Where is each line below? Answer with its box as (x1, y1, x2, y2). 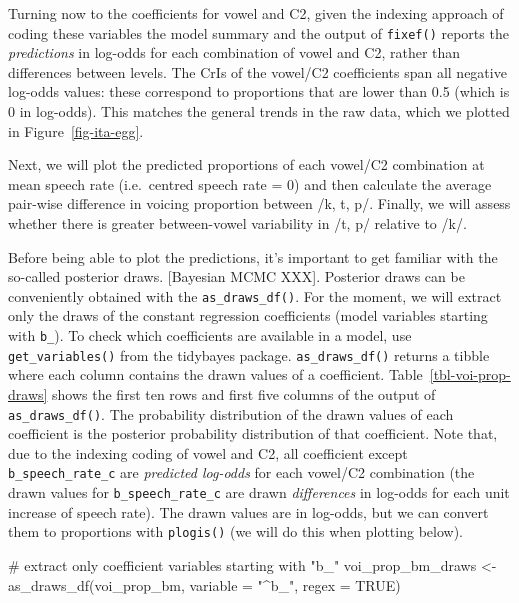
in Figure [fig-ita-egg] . (8, 120, 144, 141)
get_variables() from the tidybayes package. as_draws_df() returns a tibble (8, 344, 490, 365)
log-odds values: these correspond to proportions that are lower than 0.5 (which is (8, 81, 510, 102)
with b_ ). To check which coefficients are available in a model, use (8, 325, 412, 346)
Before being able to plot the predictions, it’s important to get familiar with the (8, 246, 498, 267)
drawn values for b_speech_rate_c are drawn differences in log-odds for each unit (8, 482, 510, 503)
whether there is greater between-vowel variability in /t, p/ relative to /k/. (8, 213, 467, 233)
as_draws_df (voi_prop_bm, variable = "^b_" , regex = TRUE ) (8, 574, 401, 595)
